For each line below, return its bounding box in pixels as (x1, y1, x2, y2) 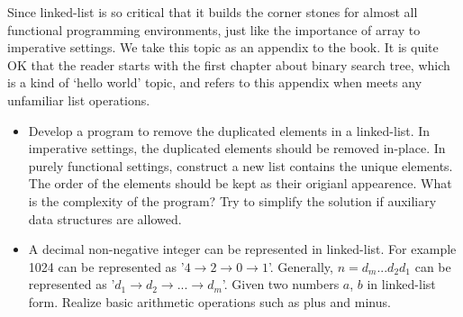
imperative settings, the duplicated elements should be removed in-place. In (28, 139, 446, 158)
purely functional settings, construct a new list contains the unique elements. (28, 156, 453, 175)
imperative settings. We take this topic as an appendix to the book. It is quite (7, 38, 439, 57)
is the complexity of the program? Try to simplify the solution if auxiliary (28, 191, 437, 210)
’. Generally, (268, 257, 333, 276)
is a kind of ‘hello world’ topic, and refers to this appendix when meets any (7, 73, 422, 92)
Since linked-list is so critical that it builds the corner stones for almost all (7, 3, 418, 21)
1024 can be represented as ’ (28, 257, 185, 276)
